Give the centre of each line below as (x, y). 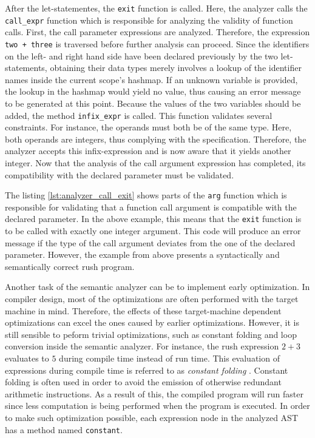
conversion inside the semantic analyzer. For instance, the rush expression (142, 346)
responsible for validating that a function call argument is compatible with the (151, 207)
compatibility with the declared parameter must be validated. (120, 174)
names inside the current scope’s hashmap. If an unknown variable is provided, (151, 79)
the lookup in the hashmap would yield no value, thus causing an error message (153, 91)
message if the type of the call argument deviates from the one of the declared (150, 242)
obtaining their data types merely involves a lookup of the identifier (176, 68)
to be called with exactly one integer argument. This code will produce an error (153, 231)
